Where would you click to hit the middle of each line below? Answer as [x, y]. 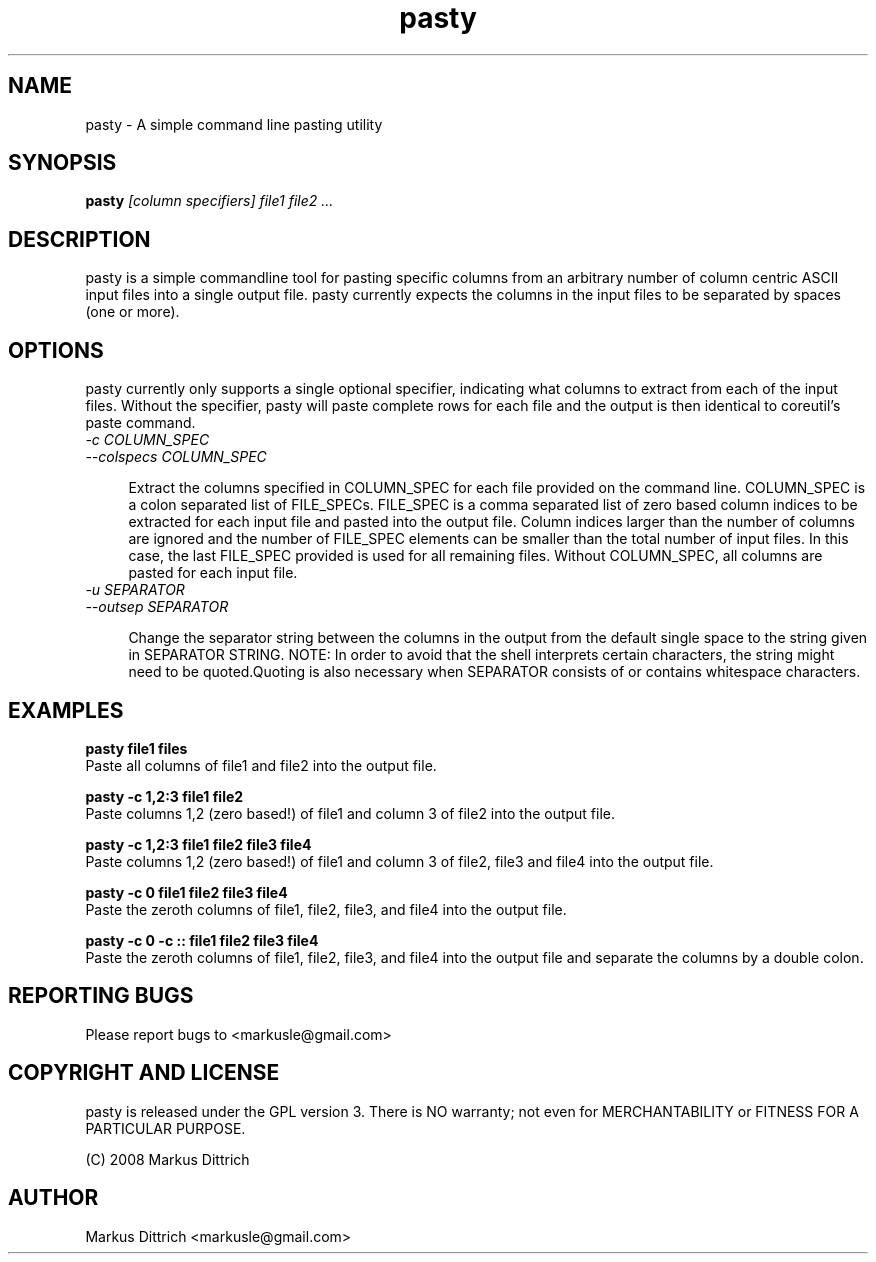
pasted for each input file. [213, 573]
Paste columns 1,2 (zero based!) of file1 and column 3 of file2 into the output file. [350, 813]
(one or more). [132, 312]
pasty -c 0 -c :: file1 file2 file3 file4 [202, 940]
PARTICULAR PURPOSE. [165, 1128]
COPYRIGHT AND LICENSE [144, 1073]
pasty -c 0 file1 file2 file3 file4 [186, 892]
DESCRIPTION [79, 239]
